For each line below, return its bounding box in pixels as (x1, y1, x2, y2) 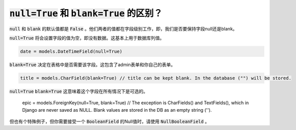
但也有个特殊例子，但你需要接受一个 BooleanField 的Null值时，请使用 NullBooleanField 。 (9, 118, 210, 124)
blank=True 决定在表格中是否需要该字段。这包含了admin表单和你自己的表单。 (9, 61, 176, 68)
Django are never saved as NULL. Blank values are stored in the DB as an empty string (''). (22, 107, 212, 113)
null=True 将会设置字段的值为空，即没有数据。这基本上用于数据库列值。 (9, 35, 165, 41)
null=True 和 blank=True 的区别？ (9, 8, 163, 19)
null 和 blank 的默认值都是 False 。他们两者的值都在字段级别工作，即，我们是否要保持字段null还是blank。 (9, 25, 237, 31)
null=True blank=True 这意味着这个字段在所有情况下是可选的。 (9, 88, 148, 94)
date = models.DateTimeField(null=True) (20, 48, 122, 54)
